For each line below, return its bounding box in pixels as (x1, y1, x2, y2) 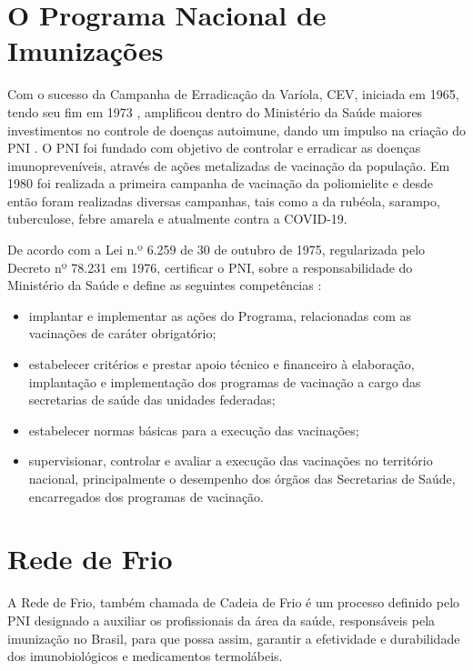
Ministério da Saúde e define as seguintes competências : (7, 275, 322, 295)
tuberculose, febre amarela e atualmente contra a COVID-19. (7, 209, 347, 228)
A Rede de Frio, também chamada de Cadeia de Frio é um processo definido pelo (7, 593, 460, 612)
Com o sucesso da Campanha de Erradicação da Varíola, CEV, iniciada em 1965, (7, 85, 459, 104)
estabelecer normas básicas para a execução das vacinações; (28, 420, 359, 439)
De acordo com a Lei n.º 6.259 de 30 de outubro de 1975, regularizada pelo (7, 240, 426, 259)
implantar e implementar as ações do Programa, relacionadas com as (28, 305, 412, 325)
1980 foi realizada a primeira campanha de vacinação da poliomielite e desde (7, 174, 434, 193)
